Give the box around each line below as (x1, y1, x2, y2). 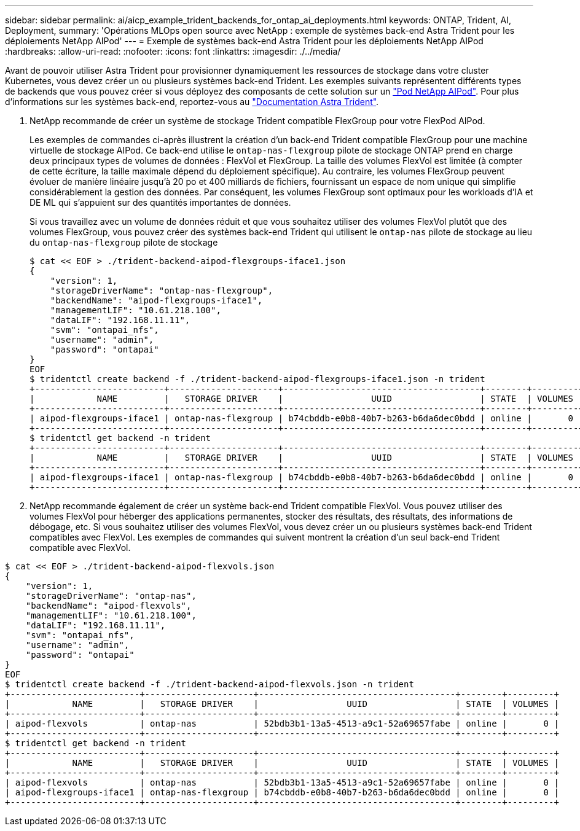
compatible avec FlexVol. (29, 542, 131, 553)
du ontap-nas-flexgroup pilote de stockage (29, 237, 218, 248)
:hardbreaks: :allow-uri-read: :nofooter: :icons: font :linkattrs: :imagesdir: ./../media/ (5, 46, 341, 57)
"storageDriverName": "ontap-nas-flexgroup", (50, 286, 273, 295)
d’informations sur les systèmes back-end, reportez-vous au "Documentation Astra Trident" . (5, 96, 379, 107)
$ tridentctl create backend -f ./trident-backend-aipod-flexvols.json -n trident (5, 679, 414, 689)
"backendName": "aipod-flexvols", (25, 601, 192, 611)
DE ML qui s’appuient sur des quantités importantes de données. (29, 197, 291, 208)
